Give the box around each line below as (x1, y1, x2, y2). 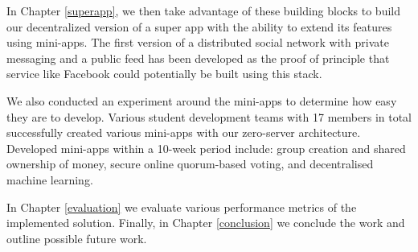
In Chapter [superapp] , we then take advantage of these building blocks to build (6, 2, 400, 19)
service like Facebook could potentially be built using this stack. (6, 65, 322, 82)
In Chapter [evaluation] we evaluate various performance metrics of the (6, 198, 357, 215)
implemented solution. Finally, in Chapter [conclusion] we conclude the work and (6, 214, 405, 231)
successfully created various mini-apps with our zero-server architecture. (6, 124, 361, 141)
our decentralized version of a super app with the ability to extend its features (6, 18, 392, 35)
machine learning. (6, 171, 93, 188)
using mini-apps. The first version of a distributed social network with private (6, 34, 389, 51)
